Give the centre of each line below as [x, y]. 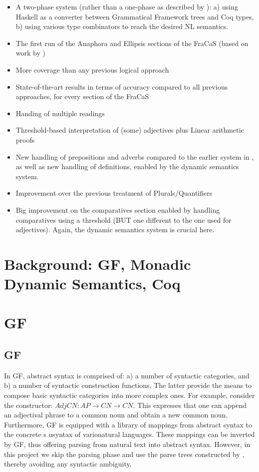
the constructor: [28, 405]
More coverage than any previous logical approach [92, 69]
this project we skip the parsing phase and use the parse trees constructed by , [124, 454]
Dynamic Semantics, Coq [92, 284]
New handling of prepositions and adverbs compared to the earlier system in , [135, 156]
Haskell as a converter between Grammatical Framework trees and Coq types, [135, 16]
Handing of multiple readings [60, 113]
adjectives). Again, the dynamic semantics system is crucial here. [115, 229]
